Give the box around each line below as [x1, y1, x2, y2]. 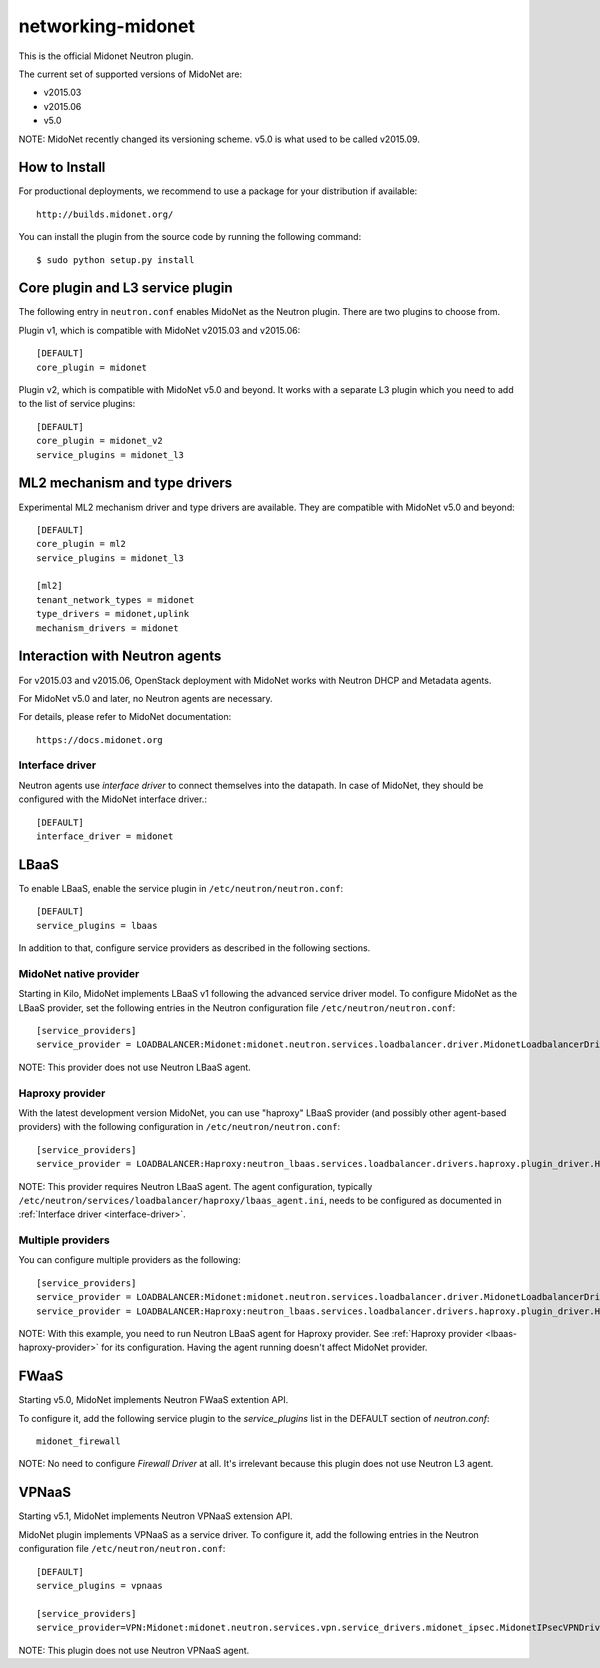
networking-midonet [18, 15, 195, 37]
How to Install [18, 159, 106, 176]
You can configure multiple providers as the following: [18, 1254, 241, 1266]
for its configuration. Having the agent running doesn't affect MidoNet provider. [100, 1341, 428, 1354]
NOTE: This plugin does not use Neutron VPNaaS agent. [18, 1644, 250, 1656]
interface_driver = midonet [36, 831, 174, 842]
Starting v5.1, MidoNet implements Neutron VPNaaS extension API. [18, 1510, 293, 1522]
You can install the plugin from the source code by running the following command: [18, 231, 362, 243]
